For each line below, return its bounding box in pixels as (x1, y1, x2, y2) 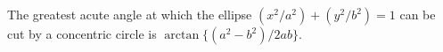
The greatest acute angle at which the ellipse (7, 5, 252, 23)
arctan (164, 29, 200, 41)
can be (399, 5, 436, 23)
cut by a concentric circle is (7, 25, 157, 42)
